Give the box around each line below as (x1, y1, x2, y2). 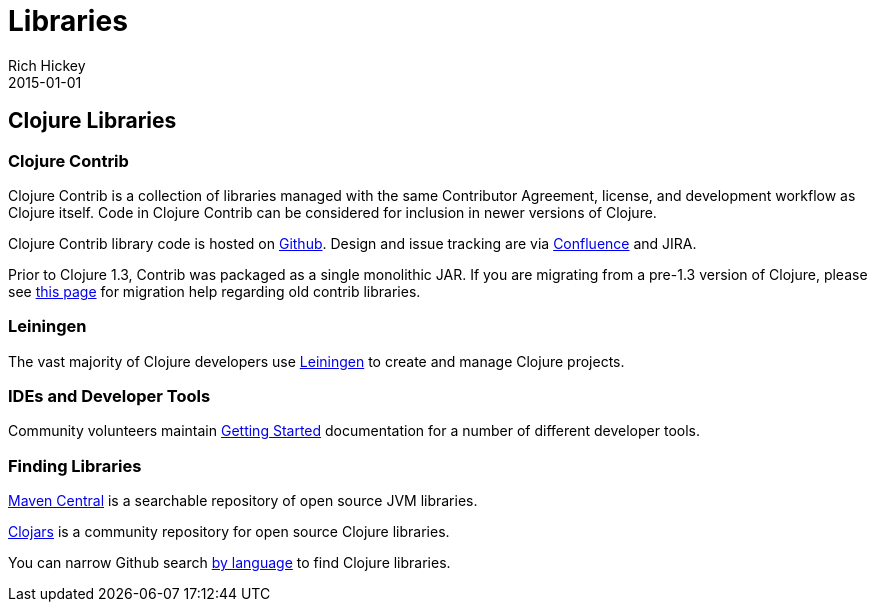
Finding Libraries (8, 455, 142, 476)
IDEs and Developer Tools (8, 386, 211, 407)
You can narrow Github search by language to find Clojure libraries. (8, 554, 451, 572)
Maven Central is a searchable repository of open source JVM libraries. (8, 492, 478, 510)
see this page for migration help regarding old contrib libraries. (8, 282, 421, 300)
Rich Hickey (8, 56, 86, 74)
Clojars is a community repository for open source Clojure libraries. (8, 523, 450, 541)
